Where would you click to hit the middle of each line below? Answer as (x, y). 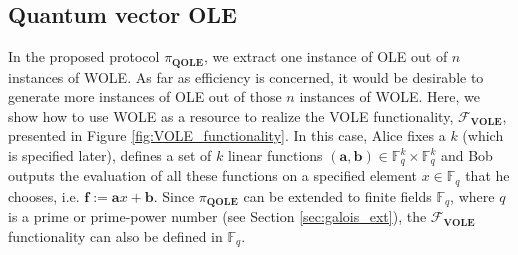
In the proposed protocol (84, 56)
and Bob (466, 155)
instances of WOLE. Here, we (390, 96)
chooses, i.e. (44, 195)
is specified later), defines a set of (110, 155)
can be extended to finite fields (337, 195)
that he (487, 175)
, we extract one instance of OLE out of (326, 56)
